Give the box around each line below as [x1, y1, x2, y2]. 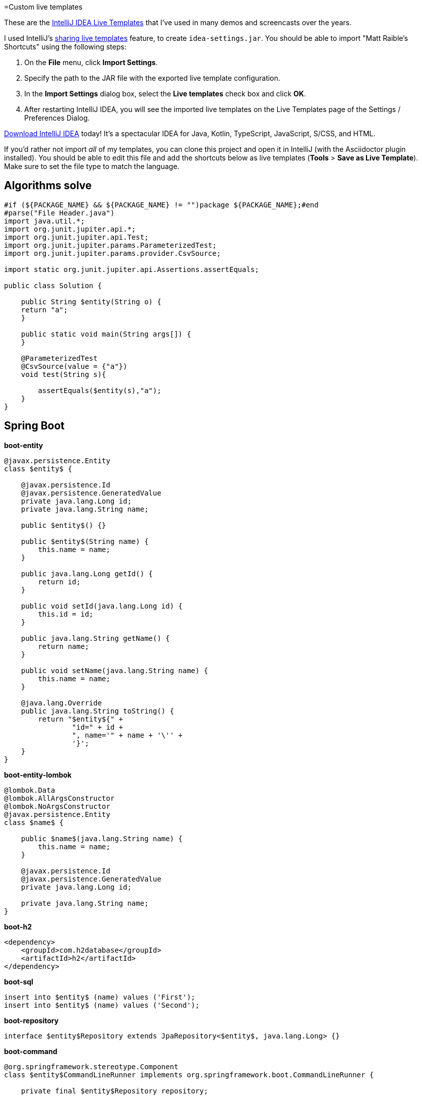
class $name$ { [4, 818, 64, 827]
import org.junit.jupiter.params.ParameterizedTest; [4, 241, 217, 249]
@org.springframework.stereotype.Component [4, 1062, 178, 1071]
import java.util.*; [4, 216, 85, 225]
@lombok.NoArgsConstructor [4, 802, 110, 810]
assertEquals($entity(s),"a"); [38, 386, 161, 395]
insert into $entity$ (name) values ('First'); [4, 993, 196, 1001]
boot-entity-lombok [4, 770, 72, 779]
